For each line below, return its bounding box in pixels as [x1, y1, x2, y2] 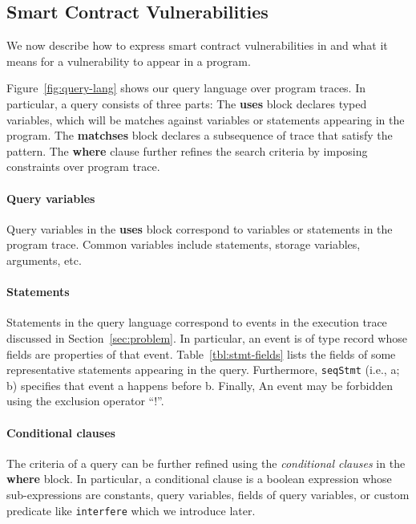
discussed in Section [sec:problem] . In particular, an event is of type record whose [6, 329, 407, 346]
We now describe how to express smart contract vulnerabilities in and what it [6, 37, 388, 54]
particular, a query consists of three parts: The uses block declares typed [6, 95, 367, 112]
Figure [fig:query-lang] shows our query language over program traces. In [6, 79, 366, 96]
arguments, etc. [6, 251, 82, 268]
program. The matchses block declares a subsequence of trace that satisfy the [6, 127, 393, 144]
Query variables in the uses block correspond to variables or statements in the [6, 220, 393, 237]
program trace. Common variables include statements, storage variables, [6, 236, 361, 253]
